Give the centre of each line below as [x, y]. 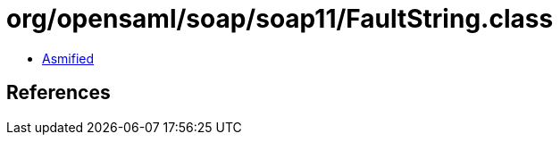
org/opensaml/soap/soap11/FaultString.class [280, 19]
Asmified [68, 58]
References [59, 93]
